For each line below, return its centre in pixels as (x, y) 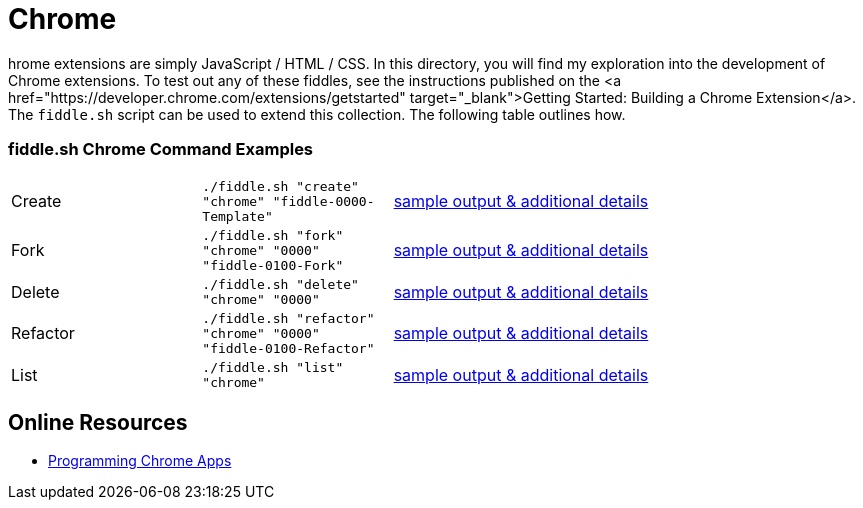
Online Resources (98, 422)
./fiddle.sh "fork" (273, 235)
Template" (237, 216)
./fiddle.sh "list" (273, 367)
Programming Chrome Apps (140, 461)
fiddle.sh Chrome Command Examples (161, 149)
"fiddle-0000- (323, 201)
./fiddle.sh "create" (280, 186)
